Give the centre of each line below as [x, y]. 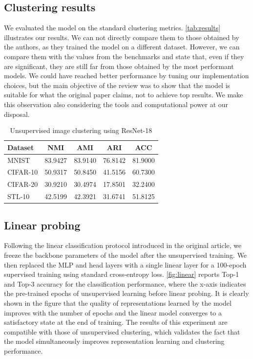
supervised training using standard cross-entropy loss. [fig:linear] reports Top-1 [122, 274]
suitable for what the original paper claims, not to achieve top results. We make [124, 95]
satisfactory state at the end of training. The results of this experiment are [116, 322]
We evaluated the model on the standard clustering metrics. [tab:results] [112, 28]
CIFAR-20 [23, 184]
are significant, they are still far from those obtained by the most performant [119, 66]
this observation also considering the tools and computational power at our [116, 104]
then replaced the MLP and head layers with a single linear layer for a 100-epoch [125, 264]
